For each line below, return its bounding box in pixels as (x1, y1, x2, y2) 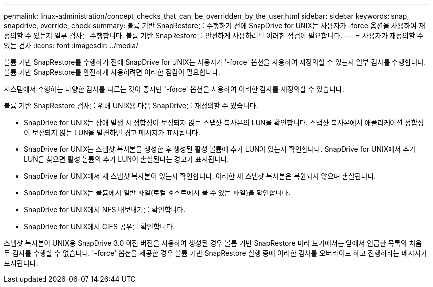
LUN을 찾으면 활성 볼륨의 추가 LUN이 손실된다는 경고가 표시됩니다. (24, 155, 229, 163)
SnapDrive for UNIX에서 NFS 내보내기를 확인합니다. (24, 205, 186, 214)
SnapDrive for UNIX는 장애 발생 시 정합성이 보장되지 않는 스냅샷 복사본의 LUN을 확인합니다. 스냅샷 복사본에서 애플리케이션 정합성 (24, 118, 424, 127)
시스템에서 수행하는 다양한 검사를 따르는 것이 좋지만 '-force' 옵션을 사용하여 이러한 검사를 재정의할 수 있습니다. (4, 85, 344, 93)
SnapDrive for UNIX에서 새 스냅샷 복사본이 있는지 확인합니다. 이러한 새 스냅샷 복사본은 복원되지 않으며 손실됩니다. (24, 172, 376, 180)
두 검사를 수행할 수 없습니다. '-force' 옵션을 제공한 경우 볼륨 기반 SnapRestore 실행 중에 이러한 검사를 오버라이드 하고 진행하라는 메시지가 (4, 249, 427, 257)
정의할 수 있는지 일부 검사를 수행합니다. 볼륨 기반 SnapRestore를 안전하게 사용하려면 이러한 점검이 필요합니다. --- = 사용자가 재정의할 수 (4, 31, 424, 40)
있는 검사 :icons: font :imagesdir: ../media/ (4, 41, 139, 49)
